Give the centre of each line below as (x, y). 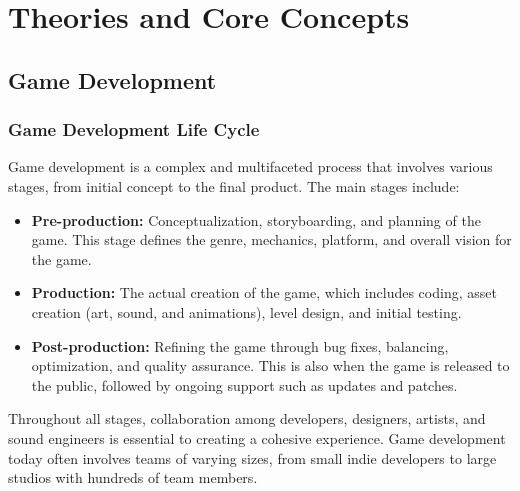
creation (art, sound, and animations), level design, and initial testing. (246, 311)
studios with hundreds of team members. (133, 477)
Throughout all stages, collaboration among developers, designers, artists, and (247, 418)
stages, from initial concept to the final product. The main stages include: (234, 185)
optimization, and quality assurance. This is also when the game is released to (270, 365)
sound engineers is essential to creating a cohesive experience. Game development (257, 437)
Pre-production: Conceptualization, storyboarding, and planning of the (256, 219)
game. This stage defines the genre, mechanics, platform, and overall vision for (271, 239)
